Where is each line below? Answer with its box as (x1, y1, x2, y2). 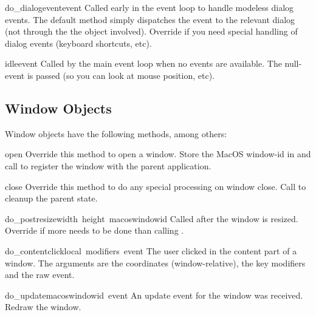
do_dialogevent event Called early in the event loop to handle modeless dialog (5, 1, 294, 13)
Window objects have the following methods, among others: (5, 127, 227, 140)
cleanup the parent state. (5, 192, 98, 205)
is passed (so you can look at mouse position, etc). (27, 69, 215, 81)
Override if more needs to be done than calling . (5, 224, 184, 237)
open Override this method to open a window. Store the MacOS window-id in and (5, 147, 311, 160)
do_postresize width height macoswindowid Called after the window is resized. (5, 212, 298, 225)
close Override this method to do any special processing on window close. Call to (5, 180, 306, 192)
